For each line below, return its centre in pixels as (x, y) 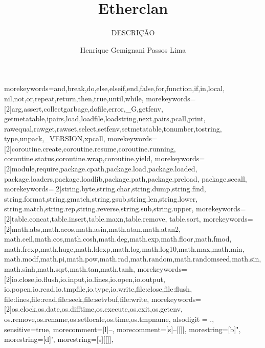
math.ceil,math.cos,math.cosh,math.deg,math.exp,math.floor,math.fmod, (118, 239)
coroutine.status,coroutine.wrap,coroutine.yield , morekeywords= (105, 158)
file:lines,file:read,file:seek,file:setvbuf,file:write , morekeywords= (103, 299)
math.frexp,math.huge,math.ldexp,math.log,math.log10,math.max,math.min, (124, 248)
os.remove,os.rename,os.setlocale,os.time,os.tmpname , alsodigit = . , (109, 319)
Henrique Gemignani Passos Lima (133, 49)
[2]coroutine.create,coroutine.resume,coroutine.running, (90, 148)
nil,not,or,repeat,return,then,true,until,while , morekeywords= (100, 98)
